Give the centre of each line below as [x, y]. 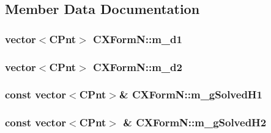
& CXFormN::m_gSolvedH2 [195, 122]
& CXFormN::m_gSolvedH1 [191, 94]
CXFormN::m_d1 [138, 39]
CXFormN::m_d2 [138, 66]
